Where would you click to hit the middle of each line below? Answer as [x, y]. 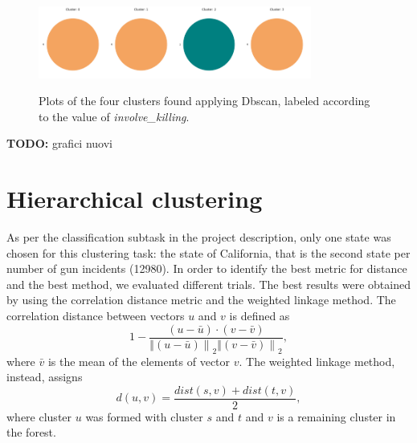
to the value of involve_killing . [114, 116]
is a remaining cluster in [336, 416]
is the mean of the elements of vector [139, 361]
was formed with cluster [144, 416]
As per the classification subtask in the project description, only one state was [199, 237]
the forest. [31, 432]
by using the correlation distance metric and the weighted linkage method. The [201, 300]
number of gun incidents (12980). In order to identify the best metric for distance [207, 268]
